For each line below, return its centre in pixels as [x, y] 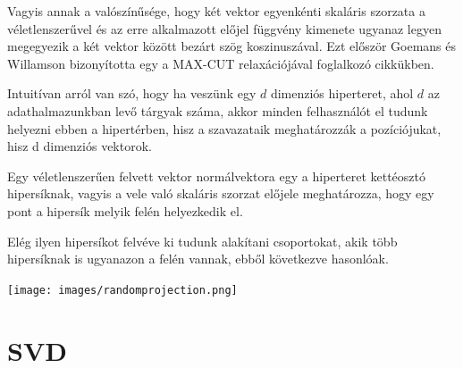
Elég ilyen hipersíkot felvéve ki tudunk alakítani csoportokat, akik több [202, 241]
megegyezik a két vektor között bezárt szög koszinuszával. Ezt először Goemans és [232, 46]
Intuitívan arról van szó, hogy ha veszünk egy [132, 93]
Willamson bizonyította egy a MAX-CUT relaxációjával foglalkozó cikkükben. [221, 63]
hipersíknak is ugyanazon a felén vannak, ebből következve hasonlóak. [198, 259]
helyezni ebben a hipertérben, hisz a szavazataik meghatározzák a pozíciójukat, [224, 128]
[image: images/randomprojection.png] [122, 290]
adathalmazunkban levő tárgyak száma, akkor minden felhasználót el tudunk [218, 110]
